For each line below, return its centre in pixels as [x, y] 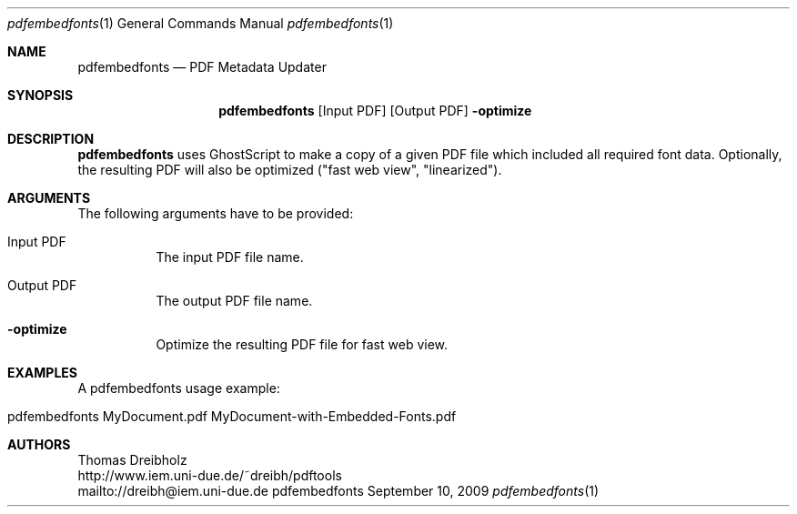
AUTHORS [39, 444]
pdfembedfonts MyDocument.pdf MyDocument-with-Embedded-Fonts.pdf [232, 416]
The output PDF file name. [234, 301]
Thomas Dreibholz [132, 460]
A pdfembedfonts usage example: [179, 388]
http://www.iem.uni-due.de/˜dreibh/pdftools [210, 475]
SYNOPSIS [40, 95]
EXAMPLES [42, 373]
